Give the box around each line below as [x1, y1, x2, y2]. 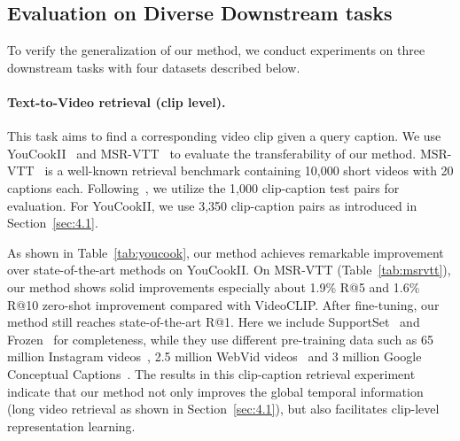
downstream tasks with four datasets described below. [7, 58, 300, 76]
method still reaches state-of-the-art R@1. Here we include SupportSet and [7, 313, 420, 331]
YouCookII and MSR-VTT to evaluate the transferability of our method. [7, 143, 417, 162]
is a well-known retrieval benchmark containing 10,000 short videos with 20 [44, 161, 454, 180]
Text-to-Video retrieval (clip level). [7, 92, 226, 111]
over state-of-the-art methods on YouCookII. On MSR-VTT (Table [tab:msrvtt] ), [7, 260, 451, 279]
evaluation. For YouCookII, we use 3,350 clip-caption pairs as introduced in [7, 196, 417, 214]
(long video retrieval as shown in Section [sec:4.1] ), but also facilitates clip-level [7, 399, 440, 418]
